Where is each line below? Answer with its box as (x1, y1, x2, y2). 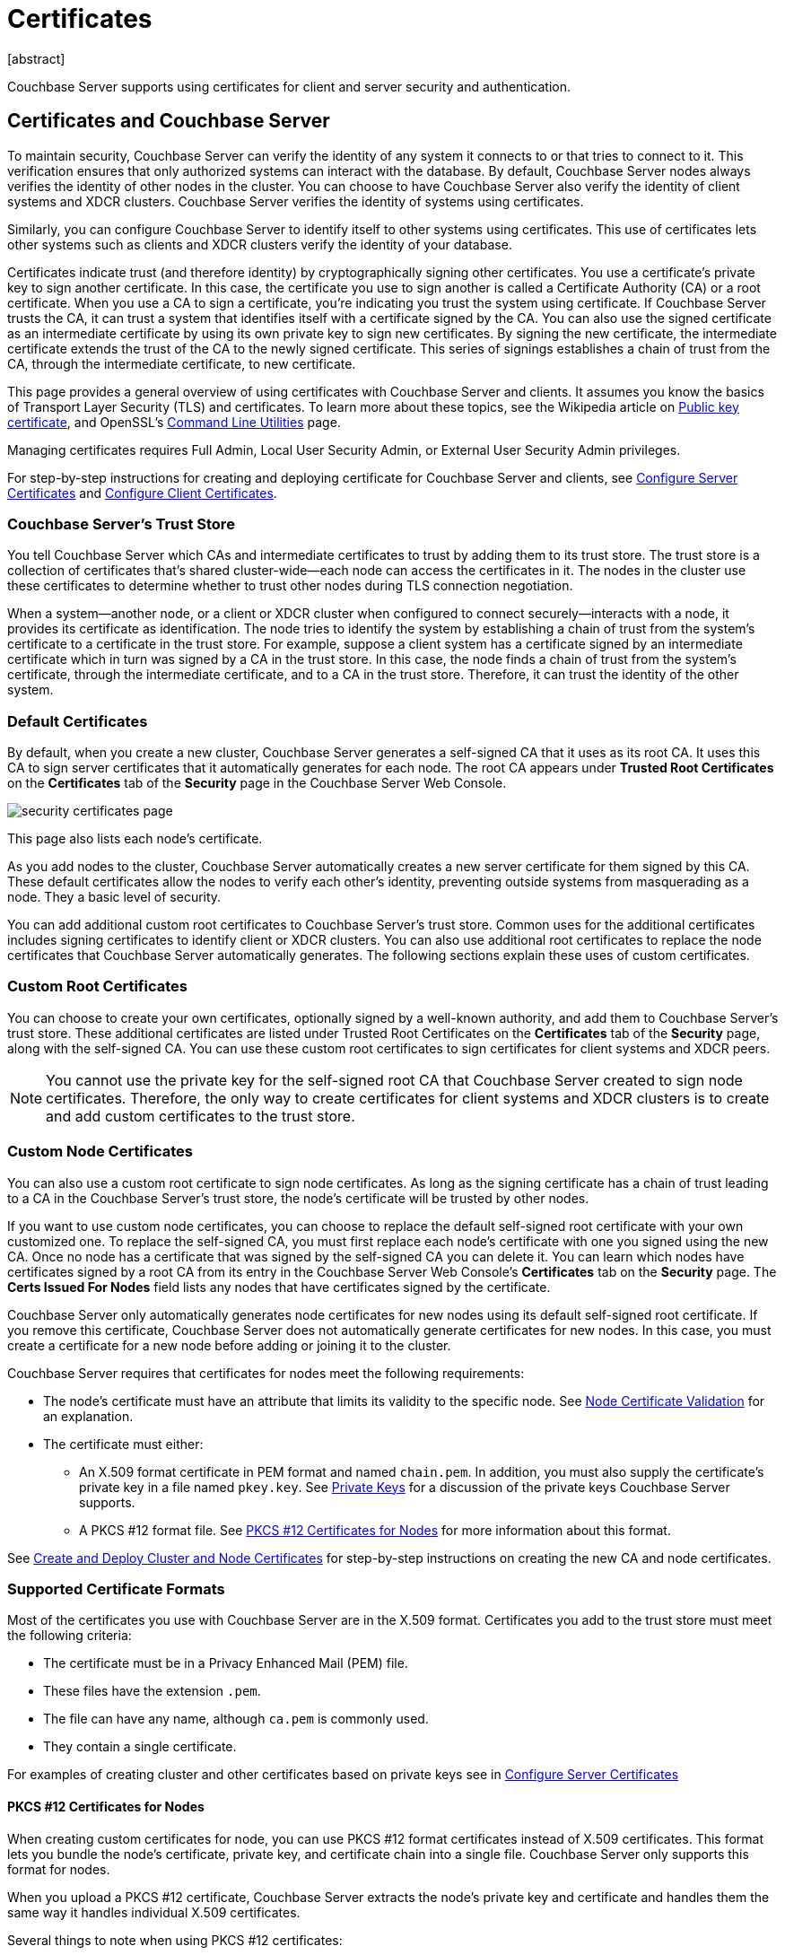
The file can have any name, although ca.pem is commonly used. (43, 1711, 429, 1727)
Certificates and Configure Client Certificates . (7, 484, 277, 501)
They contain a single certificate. (43, 1739, 237, 1755)
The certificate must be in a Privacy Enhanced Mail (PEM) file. (43, 1655, 408, 1671)
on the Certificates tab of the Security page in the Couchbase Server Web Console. (7, 775, 507, 791)
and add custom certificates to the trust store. (46, 1106, 355, 1125)
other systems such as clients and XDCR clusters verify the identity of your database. (7, 236, 512, 252)
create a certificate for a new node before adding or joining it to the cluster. (7, 1337, 451, 1353)
